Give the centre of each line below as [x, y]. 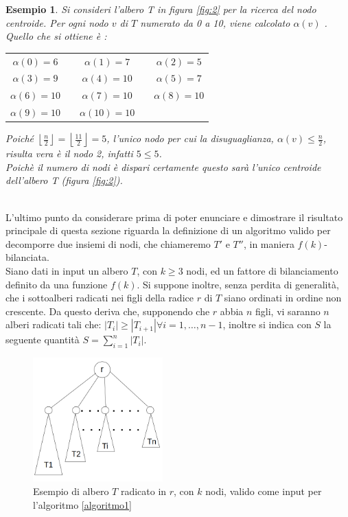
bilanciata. [27, 257]
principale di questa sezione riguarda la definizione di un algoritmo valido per [168, 230]
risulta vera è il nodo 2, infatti [69, 153]
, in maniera [269, 243]
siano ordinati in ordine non [283, 298]
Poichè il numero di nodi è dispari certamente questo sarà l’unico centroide [163, 166]
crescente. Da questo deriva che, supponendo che [108, 311]
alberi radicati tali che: [54, 324]
